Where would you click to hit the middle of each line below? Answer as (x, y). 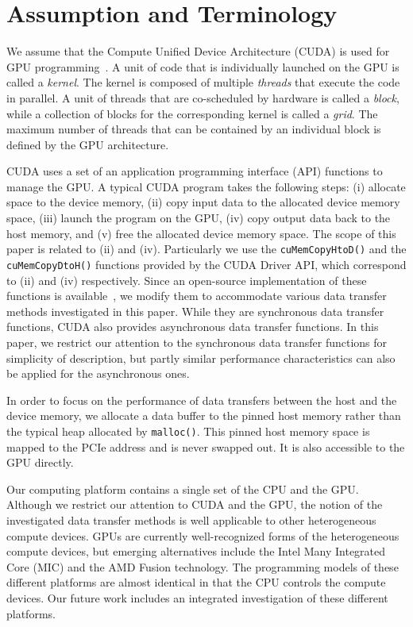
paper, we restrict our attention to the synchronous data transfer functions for (197, 342)
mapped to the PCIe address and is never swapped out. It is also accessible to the (206, 446)
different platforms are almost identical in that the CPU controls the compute (196, 582)
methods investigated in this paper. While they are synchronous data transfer (195, 311)
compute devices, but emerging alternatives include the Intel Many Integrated (196, 551)
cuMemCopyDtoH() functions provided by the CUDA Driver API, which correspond (206, 264)
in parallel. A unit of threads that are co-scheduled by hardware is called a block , (203, 97)
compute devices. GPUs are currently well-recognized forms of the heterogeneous (203, 535)
